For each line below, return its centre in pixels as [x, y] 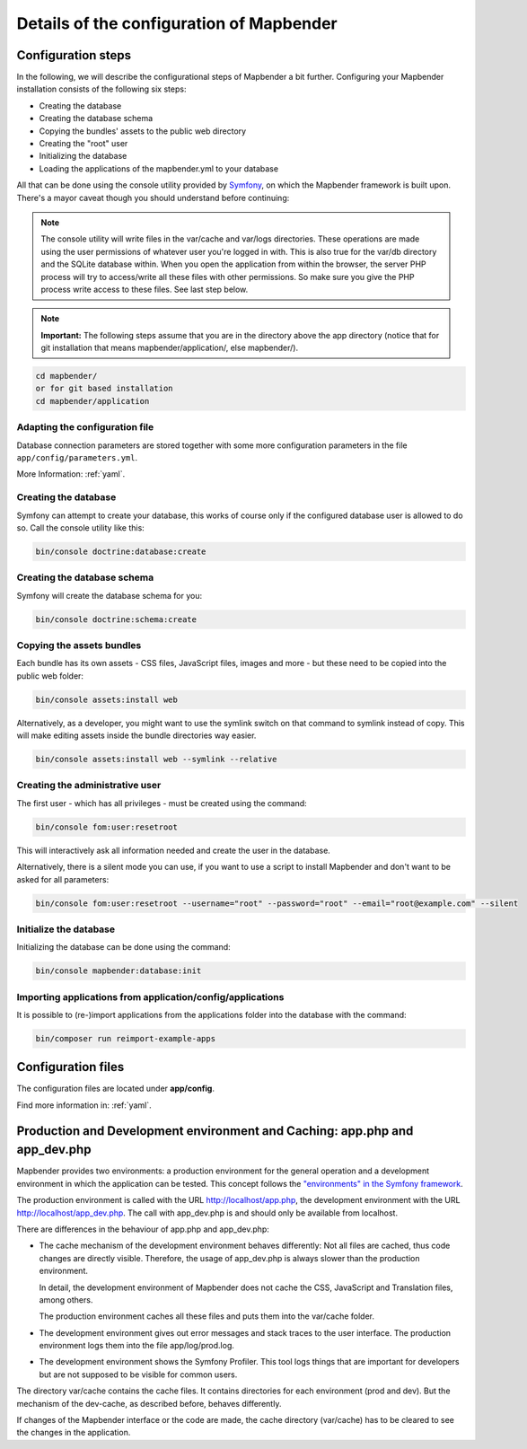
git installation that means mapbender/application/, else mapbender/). [170, 348]
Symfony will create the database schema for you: [109, 595]
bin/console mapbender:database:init [119, 971]
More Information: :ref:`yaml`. [71, 474]
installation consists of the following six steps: [101, 89]
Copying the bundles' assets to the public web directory [143, 131]
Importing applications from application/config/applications [150, 997]
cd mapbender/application [92, 401]
